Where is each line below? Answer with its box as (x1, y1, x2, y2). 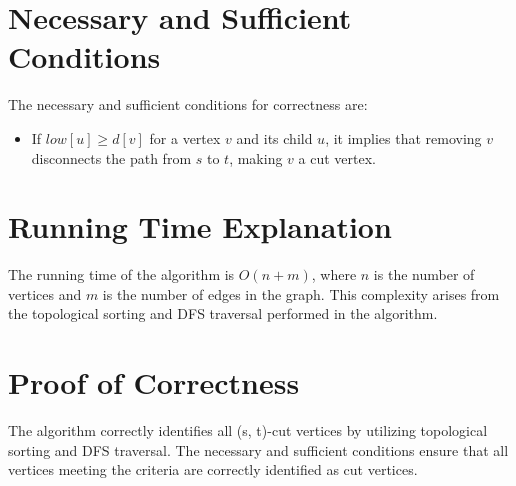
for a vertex (149, 127, 221, 148)
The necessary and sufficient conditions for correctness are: (8, 94, 368, 115)
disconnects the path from (31, 147, 192, 168)
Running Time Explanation (8, 206, 392, 247)
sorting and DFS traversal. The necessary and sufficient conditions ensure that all (8, 439, 509, 460)
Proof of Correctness (8, 362, 300, 403)
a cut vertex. (298, 147, 376, 168)
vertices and (8, 283, 82, 304)
